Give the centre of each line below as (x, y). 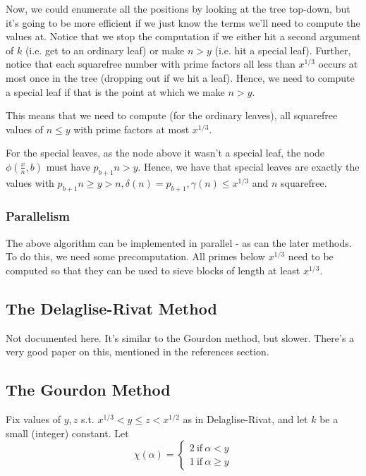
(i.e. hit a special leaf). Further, (283, 50)
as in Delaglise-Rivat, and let (245, 419)
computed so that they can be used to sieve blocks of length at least (153, 270)
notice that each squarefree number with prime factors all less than (151, 64)
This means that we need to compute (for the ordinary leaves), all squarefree (172, 115)
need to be (311, 256)
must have (68, 166)
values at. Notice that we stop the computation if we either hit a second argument (183, 36)
